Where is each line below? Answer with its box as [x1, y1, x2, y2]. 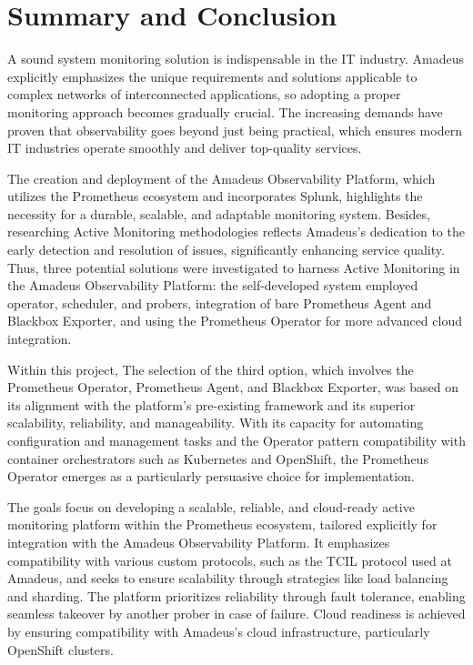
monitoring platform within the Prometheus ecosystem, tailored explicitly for [7, 515, 438, 534]
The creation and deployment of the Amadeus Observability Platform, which [7, 168, 436, 187]
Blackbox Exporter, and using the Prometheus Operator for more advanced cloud [7, 311, 462, 330]
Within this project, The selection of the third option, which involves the [7, 359, 414, 378]
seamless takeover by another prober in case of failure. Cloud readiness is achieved [7, 604, 466, 623]
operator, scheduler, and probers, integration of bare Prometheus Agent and [7, 293, 432, 312]
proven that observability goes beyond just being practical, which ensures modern [7, 120, 462, 139]
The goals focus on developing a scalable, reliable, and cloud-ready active [7, 497, 415, 516]
